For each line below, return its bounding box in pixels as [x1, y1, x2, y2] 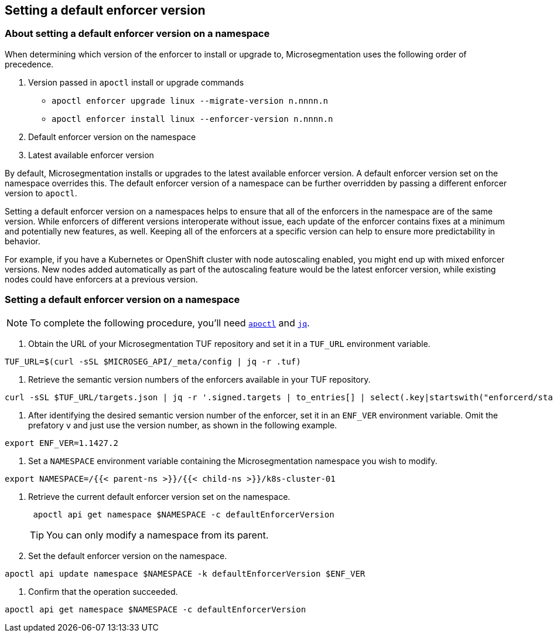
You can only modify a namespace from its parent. [46, 529, 269, 541]
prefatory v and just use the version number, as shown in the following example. [28, 420, 337, 430]
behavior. [5, 236, 40, 246]
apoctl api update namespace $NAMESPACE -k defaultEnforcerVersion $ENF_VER [5, 568, 366, 578]
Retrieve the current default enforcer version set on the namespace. [28, 491, 291, 502]
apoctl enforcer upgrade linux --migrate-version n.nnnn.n [52, 96, 329, 105]
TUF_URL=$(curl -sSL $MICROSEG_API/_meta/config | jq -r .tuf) [5, 356, 301, 366]
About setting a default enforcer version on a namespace [5, 28, 270, 40]
